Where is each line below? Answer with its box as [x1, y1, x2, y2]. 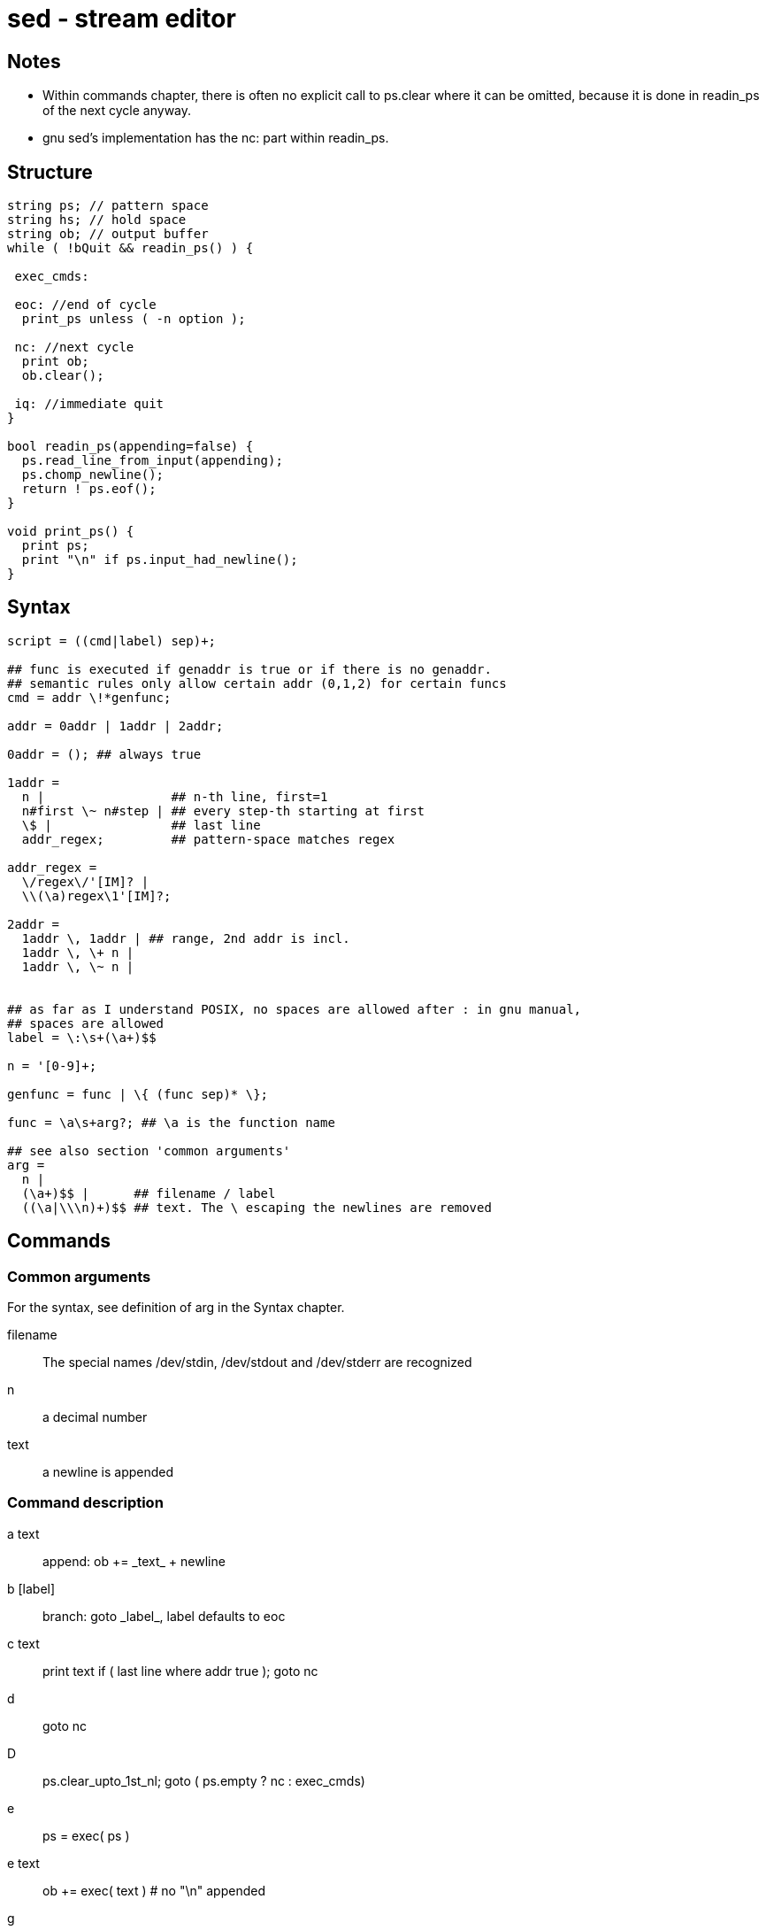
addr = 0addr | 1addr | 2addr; [7, 718, 224, 733]
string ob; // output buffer [7, 227, 209, 242]
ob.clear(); [21, 368, 104, 383]
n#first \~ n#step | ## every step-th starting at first [21, 803, 425, 818]
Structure [7, 160, 93, 183]
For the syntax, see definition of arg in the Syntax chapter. [7, 1300, 345, 1316]
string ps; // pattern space [7, 198, 209, 213]
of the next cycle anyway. [42, 103, 192, 119]
